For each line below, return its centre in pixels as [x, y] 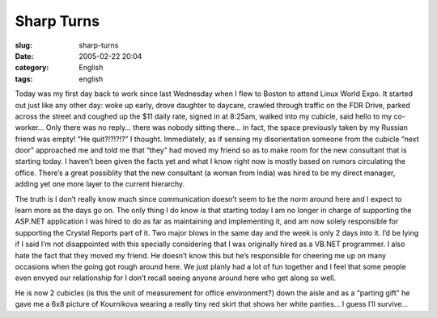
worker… [30, 128]
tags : [24, 79]
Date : [24, 56]
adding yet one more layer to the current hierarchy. [100, 184]
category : [32, 68]
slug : [23, 45]
